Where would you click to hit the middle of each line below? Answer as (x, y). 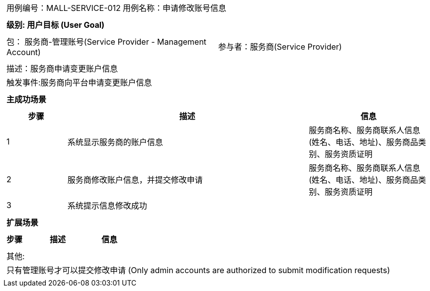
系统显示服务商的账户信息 (115, 142)
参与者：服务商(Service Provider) (280, 47)
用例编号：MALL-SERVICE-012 (64, 8)
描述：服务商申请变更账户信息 (62, 69)
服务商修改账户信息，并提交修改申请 (135, 180)
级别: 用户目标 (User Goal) (56, 25)
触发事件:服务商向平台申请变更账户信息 (79, 82)
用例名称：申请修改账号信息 (174, 8)
